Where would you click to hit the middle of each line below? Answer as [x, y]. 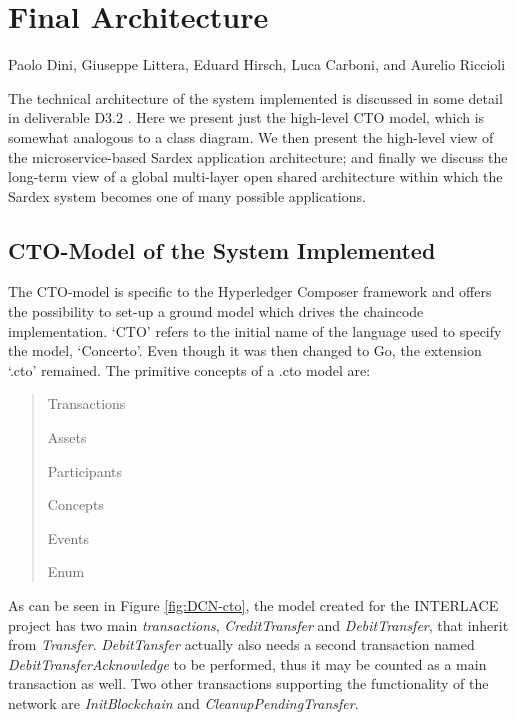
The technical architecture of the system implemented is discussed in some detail [255, 97]
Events [68, 537]
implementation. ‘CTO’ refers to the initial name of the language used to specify [255, 330]
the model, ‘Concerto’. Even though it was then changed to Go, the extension [245, 350]
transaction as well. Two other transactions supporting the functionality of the [248, 683]
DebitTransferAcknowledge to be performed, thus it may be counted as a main [247, 663]
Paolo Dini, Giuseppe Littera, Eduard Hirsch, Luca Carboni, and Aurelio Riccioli [257, 64]
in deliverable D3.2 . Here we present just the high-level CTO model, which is [246, 117]
